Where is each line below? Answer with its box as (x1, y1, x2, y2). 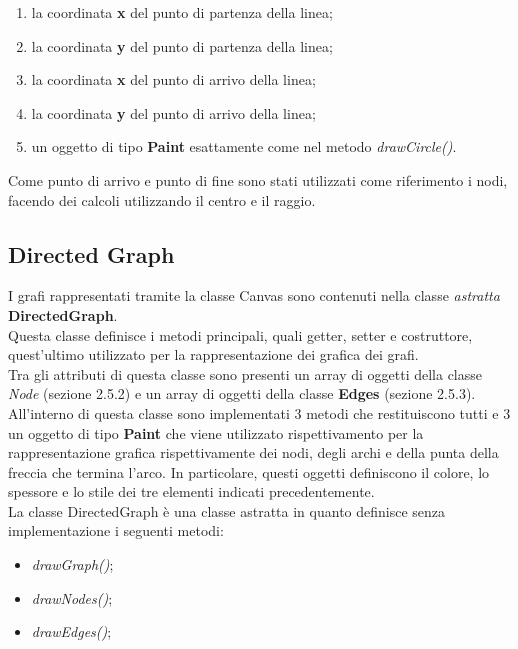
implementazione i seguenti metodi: (8, 520, 224, 541)
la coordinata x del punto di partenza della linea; (31, 2, 333, 22)
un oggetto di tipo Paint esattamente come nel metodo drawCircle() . (31, 136, 457, 157)
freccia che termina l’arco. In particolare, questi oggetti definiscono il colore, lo (8, 461, 490, 482)
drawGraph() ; (31, 554, 114, 575)
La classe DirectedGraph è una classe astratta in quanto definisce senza (8, 500, 446, 521)
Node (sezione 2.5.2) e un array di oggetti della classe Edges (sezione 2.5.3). (8, 383, 476, 404)
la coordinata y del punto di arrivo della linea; (31, 102, 316, 123)
